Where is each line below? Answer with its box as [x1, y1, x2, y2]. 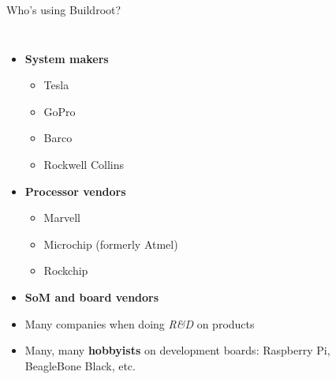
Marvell [43, 209, 80, 226]
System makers [24, 50, 109, 66]
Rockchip [43, 262, 88, 279]
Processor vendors [24, 182, 126, 199]
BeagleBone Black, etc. [24, 357, 136, 373]
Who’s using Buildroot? [6, 2, 121, 17]
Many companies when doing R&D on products [24, 315, 255, 332]
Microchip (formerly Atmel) [43, 235, 178, 252]
